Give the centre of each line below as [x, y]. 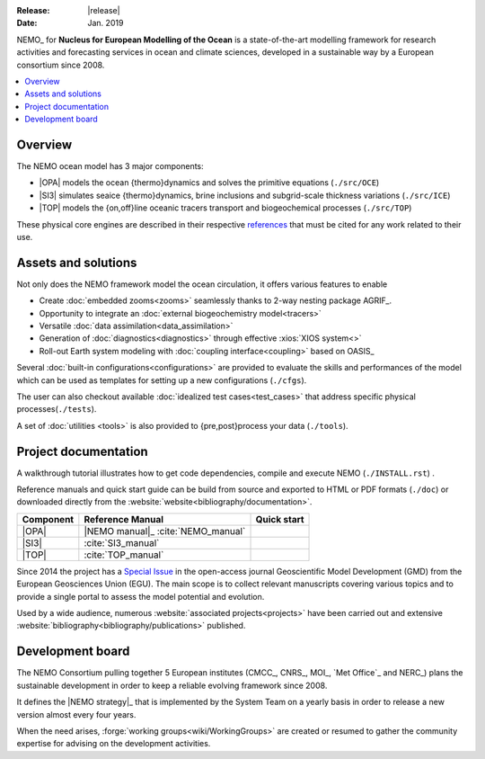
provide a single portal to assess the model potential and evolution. [141, 596]
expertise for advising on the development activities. [114, 744]
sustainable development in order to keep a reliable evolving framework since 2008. [172, 685]
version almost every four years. [76, 714]
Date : [27, 23]
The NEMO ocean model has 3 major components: [110, 166]
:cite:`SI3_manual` [122, 542]
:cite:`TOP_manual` [124, 555]
